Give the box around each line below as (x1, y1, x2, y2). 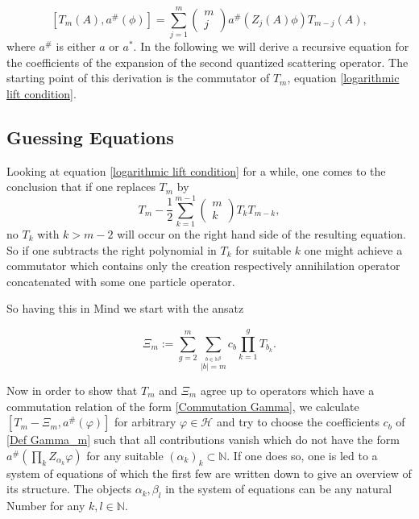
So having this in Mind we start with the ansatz (6, 300, 244, 317)
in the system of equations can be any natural (165, 480, 392, 497)
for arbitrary (114, 413, 176, 430)
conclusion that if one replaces (6, 178, 156, 195)
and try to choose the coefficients (216, 413, 380, 430)
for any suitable (86, 446, 164, 463)
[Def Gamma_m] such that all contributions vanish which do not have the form (6, 431, 400, 448)
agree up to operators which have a (200, 381, 375, 398)
